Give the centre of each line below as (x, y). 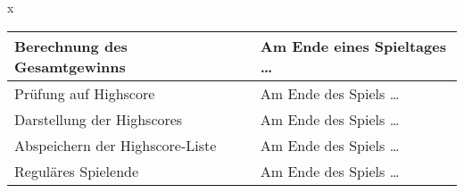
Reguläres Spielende (77, 171)
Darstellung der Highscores (99, 119)
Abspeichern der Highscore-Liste (116, 145)
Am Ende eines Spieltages (353, 46)
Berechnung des (71, 46)
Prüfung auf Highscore (85, 93)
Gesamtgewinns (70, 66)
